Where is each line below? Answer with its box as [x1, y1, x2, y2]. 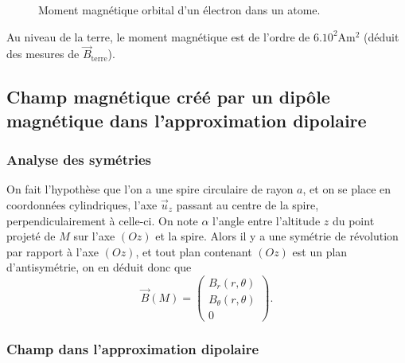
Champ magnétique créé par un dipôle [6, 84, 330, 109]
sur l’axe [73, 228, 115, 244]
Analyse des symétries [6, 150, 152, 170]
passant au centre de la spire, [176, 196, 319, 213]
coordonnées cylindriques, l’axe [6, 196, 158, 213]
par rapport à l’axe [6, 243, 99, 260]
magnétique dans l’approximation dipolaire [6, 107, 367, 132]
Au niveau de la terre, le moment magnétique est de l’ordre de [6, 28, 310, 45]
